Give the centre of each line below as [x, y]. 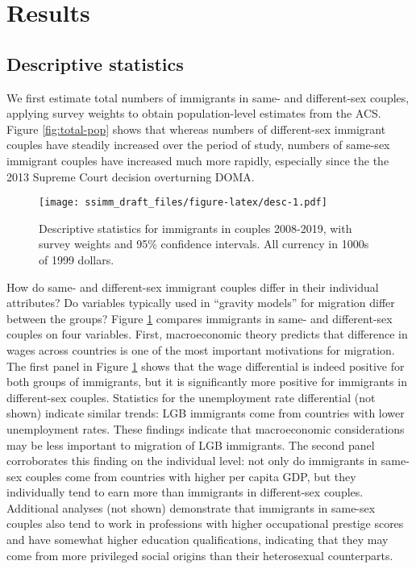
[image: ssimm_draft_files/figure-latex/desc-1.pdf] [183, 203]
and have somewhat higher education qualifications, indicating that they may [198, 540]
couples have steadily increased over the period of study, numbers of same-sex [198, 145]
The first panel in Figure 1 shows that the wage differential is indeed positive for [206, 365]
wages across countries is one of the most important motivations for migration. [201, 349]
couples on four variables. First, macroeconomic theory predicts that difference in [207, 334]
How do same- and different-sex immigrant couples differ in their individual [193, 287]
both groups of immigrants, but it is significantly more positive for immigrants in [207, 382]
